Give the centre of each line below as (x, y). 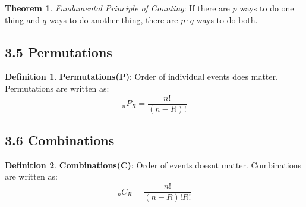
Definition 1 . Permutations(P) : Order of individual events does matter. (141, 76)
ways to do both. (227, 19)
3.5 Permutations (59, 51)
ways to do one (267, 8)
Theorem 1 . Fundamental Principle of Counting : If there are (117, 8)
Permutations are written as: (57, 88)
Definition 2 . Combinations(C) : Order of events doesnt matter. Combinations (153, 164)
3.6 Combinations (60, 140)
